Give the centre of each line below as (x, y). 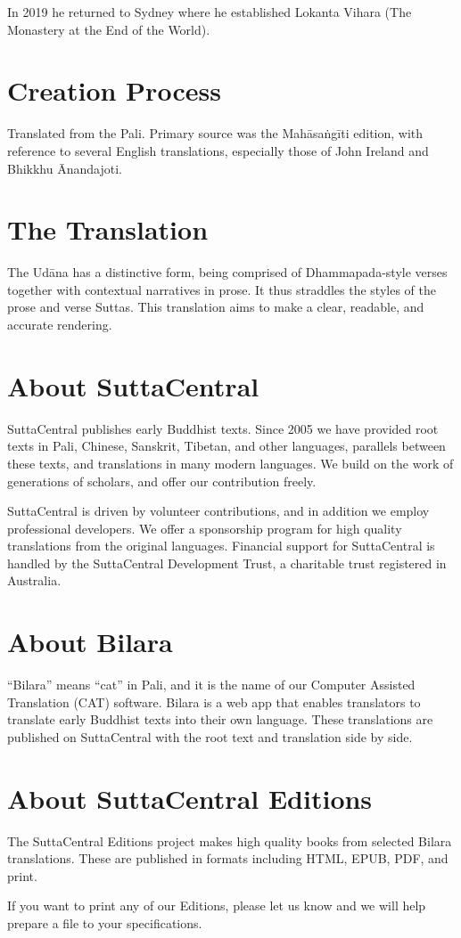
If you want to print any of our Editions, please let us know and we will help (217, 905)
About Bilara (90, 642)
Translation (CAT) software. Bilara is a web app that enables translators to (214, 701)
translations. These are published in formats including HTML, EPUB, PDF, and (228, 858)
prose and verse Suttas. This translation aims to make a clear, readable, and (216, 307)
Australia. (34, 580)
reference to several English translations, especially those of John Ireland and (218, 150)
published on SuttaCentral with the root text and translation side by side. (210, 736)
